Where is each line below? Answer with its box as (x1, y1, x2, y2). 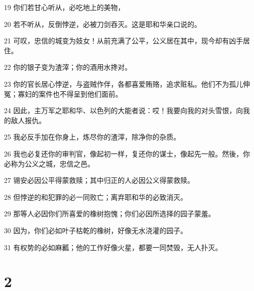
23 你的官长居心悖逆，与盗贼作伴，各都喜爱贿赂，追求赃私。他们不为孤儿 (4, 78, 243, 89)
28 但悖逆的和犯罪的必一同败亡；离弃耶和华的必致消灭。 (4, 191, 187, 202)
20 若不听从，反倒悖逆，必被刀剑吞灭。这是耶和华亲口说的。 (4, 18, 201, 29)
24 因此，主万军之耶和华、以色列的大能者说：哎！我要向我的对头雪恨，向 (4, 105, 243, 116)
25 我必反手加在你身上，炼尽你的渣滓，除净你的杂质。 (4, 132, 180, 142)
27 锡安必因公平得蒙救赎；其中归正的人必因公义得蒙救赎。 (4, 175, 194, 185)
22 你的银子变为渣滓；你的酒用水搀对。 (4, 62, 132, 72)
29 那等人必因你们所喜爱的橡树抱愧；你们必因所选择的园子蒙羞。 (4, 208, 215, 219)
